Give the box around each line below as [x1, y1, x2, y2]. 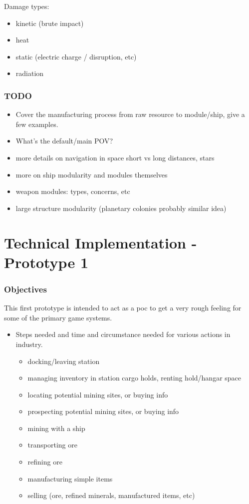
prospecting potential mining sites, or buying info [27, 406, 179, 416]
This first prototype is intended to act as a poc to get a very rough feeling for [4, 302, 242, 313]
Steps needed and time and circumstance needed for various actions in [15, 329, 231, 339]
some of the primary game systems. [4, 312, 112, 322]
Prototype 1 [4, 251, 88, 272]
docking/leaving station [27, 355, 100, 366]
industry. [15, 338, 43, 349]
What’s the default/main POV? [15, 135, 113, 146]
